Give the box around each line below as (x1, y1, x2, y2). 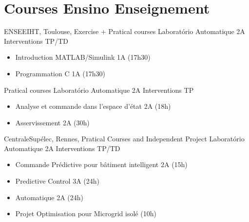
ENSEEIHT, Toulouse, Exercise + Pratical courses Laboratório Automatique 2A (4, 26, 245, 36)
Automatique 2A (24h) (15, 192, 84, 202)
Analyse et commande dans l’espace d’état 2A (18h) (15, 101, 171, 111)
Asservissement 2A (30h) (15, 117, 90, 127)
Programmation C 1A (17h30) (15, 68, 106, 78)
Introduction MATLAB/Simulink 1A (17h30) (15, 52, 151, 62)
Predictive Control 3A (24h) (15, 176, 99, 186)
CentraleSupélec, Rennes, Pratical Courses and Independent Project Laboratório (4, 134, 245, 144)
